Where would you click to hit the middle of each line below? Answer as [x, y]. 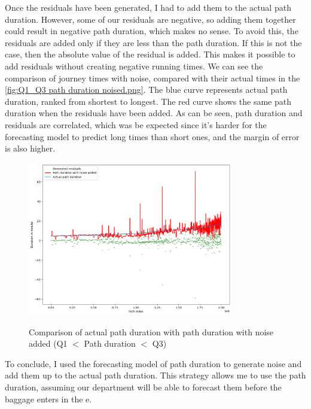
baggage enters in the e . [48, 399]
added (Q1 [48, 343]
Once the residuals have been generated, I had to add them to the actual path [148, 7]
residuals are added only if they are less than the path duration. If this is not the [153, 42]
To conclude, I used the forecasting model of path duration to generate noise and [153, 363]
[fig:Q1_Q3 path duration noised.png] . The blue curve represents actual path [146, 90]
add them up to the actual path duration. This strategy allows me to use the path [155, 375]
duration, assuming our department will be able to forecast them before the [143, 387]
